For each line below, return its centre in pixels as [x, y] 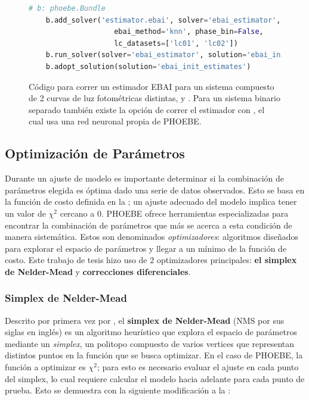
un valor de [25, 213]
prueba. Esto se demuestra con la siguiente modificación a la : [118, 390]
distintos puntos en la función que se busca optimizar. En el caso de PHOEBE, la [154, 355]
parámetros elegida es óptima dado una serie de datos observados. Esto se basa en [155, 190]
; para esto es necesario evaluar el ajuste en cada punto [198, 367]
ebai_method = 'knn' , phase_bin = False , [189, 32]
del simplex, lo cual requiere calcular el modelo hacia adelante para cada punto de [155, 378]
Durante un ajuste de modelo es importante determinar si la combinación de [145, 178]
